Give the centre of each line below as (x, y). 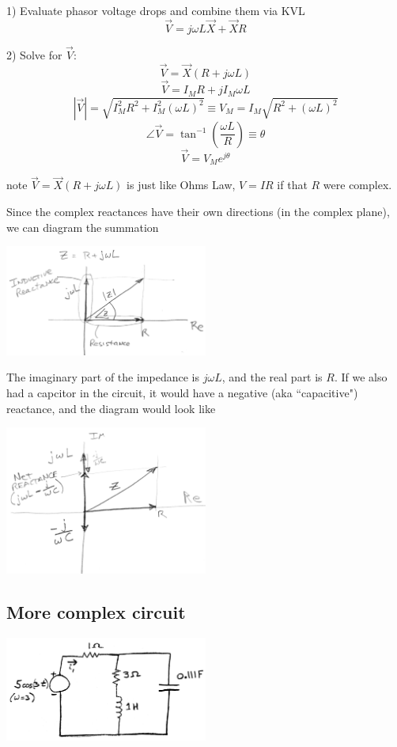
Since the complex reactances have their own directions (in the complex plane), (198, 211)
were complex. (357, 185)
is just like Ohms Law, (181, 185)
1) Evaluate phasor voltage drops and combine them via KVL (156, 10)
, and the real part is (272, 377)
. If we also (361, 377)
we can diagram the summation (83, 227)
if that (292, 185)
